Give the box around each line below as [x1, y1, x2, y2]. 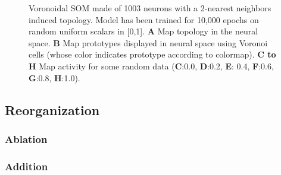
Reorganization [5, 100, 100, 119]
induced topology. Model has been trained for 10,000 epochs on [29, 13, 259, 26]
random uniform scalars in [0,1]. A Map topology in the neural [29, 25, 258, 37]
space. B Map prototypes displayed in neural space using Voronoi [29, 36, 268, 49]
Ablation [5, 131, 48, 146]
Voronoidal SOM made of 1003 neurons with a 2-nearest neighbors [29, 2, 271, 14]
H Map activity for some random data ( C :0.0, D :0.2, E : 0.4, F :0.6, [29, 59, 274, 72]
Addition [5, 158, 48, 173]
